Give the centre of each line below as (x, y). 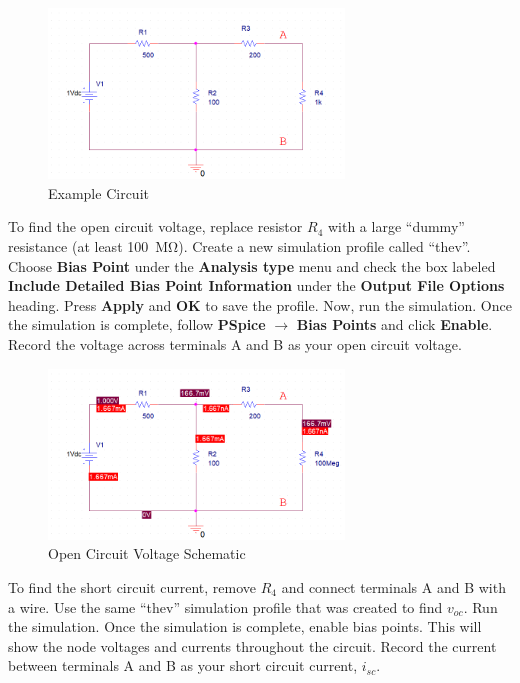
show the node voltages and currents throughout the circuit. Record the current (252, 645)
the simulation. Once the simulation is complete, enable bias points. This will (245, 626)
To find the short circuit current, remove (132, 586)
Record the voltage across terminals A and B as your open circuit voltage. (235, 343)
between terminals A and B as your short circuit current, (183, 665)
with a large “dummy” (396, 226)
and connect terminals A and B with (393, 586)
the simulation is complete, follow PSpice (137, 324)
